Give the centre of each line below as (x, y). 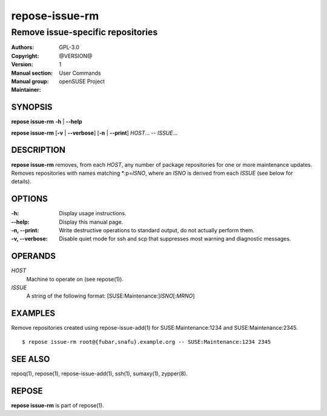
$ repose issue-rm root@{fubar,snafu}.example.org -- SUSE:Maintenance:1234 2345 (147, 342)
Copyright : (25, 56)
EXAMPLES (33, 313)
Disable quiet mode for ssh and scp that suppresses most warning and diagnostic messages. (175, 239)
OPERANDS (33, 256)
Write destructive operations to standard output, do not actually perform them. (157, 230)
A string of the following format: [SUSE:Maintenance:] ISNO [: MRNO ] (111, 296)
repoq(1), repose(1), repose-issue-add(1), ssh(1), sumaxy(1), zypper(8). (99, 374)
